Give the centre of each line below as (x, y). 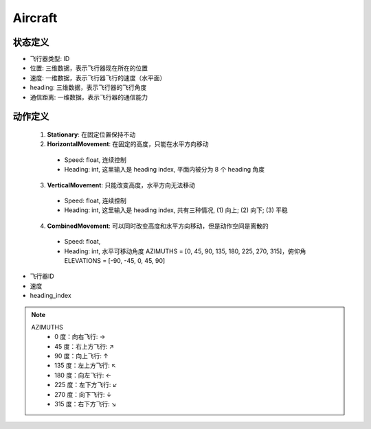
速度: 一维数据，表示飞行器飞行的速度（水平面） (98, 78)
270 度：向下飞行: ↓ (83, 394)
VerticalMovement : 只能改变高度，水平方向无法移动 (121, 185)
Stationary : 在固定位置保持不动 (91, 135)
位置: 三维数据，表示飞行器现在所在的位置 (89, 68)
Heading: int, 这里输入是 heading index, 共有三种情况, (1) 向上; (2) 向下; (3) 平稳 (176, 210)
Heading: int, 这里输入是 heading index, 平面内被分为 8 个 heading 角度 (165, 170)
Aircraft (35, 18)
